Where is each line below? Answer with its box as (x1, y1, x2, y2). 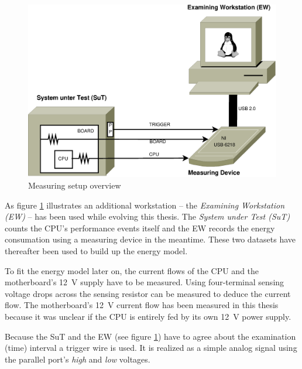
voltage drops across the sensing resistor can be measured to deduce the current (5, 287, 291, 299)
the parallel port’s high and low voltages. (5, 353, 150, 365)
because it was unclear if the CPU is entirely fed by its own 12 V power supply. (5, 310, 291, 322)
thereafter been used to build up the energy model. (5, 244, 188, 257)
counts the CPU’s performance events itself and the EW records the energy (5, 221, 275, 234)
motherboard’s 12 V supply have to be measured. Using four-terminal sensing (5, 276, 284, 288)
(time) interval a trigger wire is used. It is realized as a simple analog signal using (5, 341, 297, 354)
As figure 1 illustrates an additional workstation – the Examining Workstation (5, 199, 285, 211)
